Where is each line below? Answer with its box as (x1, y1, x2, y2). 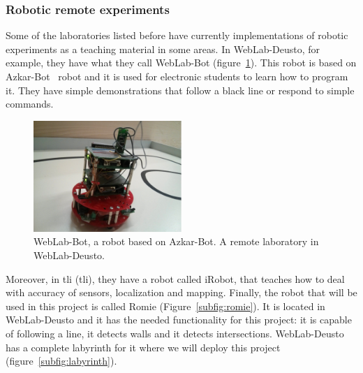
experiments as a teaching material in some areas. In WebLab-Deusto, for (6, 41, 320, 56)
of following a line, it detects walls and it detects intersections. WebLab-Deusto (6, 326, 344, 340)
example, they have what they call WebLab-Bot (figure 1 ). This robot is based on (6, 55, 357, 70)
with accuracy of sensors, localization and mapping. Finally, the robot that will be (6, 285, 357, 300)
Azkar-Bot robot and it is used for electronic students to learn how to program (6, 69, 348, 83)
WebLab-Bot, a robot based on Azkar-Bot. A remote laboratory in (34, 234, 319, 249)
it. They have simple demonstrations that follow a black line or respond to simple (6, 82, 355, 97)
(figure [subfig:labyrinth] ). (6, 353, 117, 368)
